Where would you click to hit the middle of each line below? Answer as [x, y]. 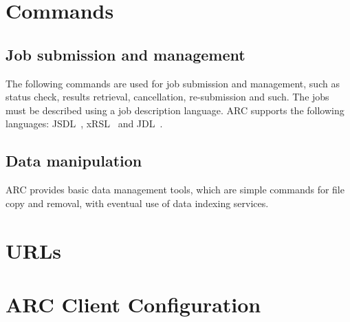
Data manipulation [74, 161]
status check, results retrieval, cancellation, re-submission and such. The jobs [167, 97]
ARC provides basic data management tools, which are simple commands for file [175, 190]
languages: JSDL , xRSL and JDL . [84, 124]
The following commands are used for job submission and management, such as [173, 83]
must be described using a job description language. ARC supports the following [175, 110]
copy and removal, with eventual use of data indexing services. [137, 203]
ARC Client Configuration [133, 304]
